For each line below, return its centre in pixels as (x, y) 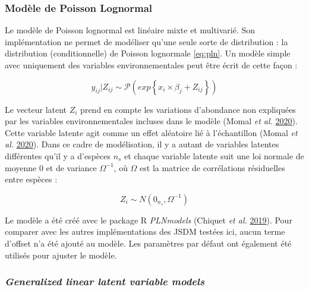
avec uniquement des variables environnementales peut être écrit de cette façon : (151, 65)
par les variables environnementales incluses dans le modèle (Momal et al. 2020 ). (151, 121)
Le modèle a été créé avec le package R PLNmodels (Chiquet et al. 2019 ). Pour (149, 220)
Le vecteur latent (36, 109)
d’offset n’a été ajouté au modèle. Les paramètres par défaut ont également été (148, 243)
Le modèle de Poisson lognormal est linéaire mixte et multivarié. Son (130, 30)
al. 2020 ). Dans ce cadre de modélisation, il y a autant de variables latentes (142, 144)
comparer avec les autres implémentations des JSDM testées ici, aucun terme (145, 231)
